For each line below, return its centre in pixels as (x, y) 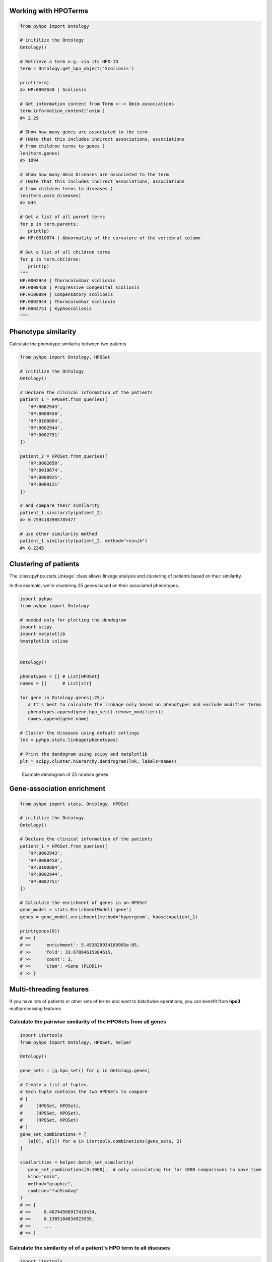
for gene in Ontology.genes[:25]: (62, 697)
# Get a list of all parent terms (62, 217)
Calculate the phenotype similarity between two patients (68, 344)
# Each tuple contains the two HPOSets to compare (84, 1092)
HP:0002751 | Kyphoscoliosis (56, 309)
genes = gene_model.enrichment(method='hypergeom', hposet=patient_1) (109, 917)
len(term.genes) (40, 153)
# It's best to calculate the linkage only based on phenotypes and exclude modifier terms (145, 705)
